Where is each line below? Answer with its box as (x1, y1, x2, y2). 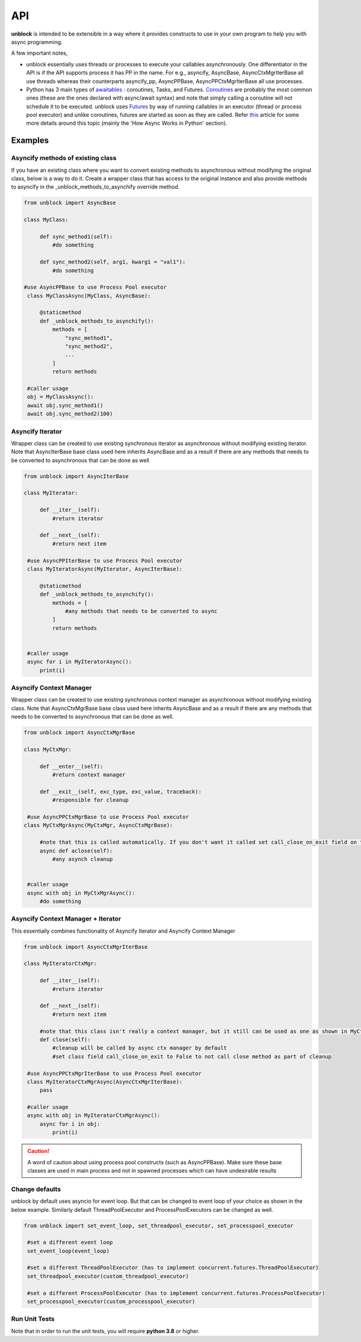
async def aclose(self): (39, 847, 113, 854)
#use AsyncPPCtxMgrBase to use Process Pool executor (27, 814, 189, 821)
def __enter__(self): (39, 763, 103, 770)
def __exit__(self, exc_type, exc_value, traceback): (39, 788, 202, 795)
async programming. (11, 38, 63, 45)
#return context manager (52, 772, 126, 778)
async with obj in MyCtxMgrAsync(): (27, 889, 135, 896)
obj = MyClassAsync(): (27, 394, 94, 400)
